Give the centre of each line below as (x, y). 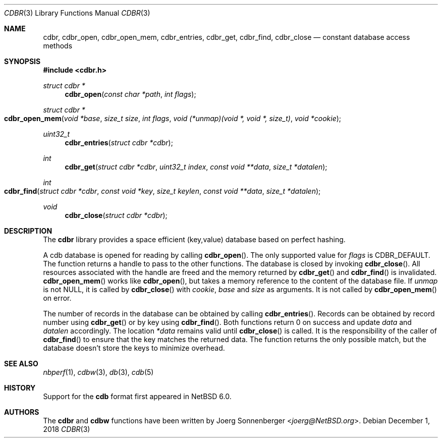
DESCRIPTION (28, 231)
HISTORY (20, 388)
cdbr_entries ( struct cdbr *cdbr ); (119, 143)
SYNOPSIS (22, 61)
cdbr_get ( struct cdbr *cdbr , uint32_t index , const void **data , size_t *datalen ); (196, 167)
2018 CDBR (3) (67, 429)
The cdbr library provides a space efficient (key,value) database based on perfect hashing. (194, 239)
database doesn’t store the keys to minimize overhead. (134, 348)
